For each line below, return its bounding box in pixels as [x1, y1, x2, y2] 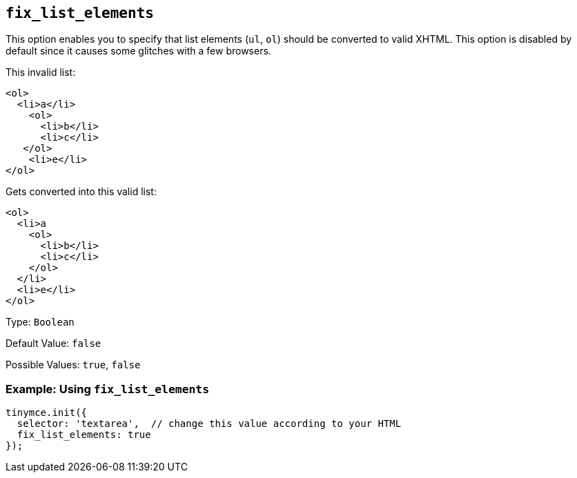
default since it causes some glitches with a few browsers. [6, 45, 271, 57]
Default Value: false [6, 337, 101, 350]
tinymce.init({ [6, 407, 88, 419]
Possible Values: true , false [6, 359, 141, 371]
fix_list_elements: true [17, 429, 151, 441]
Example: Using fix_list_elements [6, 381, 210, 396]
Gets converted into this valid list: [6, 186, 157, 198]
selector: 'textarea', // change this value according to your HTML [17, 418, 402, 430]
